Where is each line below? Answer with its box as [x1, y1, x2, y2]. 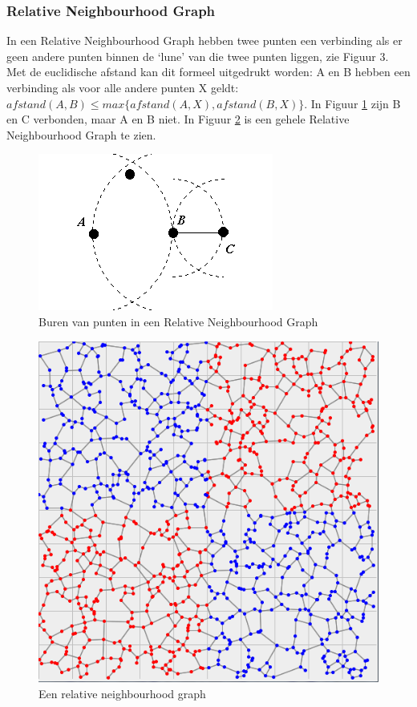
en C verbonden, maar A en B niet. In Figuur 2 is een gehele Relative [6, 111, 350, 127]
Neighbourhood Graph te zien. [6, 126, 156, 143]
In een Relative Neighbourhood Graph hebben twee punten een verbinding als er [6, 32, 403, 49]
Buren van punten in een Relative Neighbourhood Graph [38, 313, 318, 329]
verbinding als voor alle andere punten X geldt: [6, 79, 239, 95]
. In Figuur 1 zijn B [304, 95, 401, 111]
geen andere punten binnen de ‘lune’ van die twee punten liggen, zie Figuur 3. [6, 47, 389, 64]
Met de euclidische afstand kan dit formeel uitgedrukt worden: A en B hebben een [6, 63, 411, 80]
